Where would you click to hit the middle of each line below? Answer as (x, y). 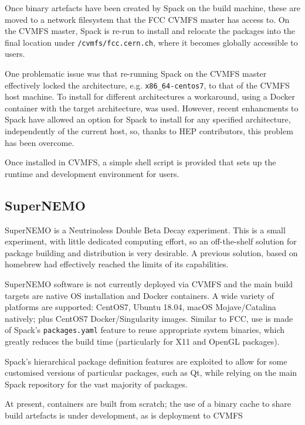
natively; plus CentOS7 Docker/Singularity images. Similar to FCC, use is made (149, 318)
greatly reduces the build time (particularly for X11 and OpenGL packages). (142, 341)
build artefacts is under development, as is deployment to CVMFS (124, 415)
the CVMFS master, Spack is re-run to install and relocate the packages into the (150, 31)
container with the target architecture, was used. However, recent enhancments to (152, 108)
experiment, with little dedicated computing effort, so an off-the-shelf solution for (151, 241)
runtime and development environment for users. (92, 173)
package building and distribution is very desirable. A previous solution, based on (151, 252)
